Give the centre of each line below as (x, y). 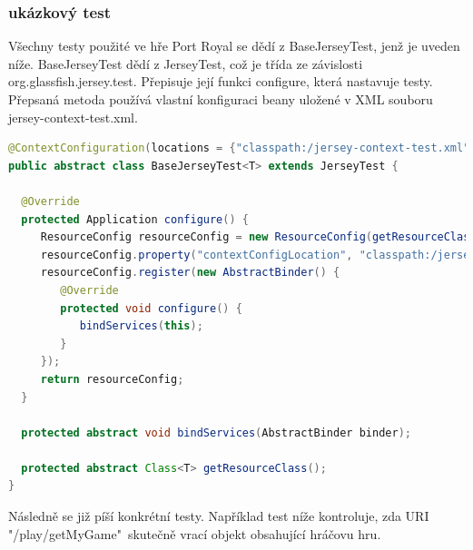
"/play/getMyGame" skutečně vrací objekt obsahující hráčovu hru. (195, 533)
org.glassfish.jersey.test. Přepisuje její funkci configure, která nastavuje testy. (221, 81)
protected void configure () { (151, 308)
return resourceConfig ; (112, 379)
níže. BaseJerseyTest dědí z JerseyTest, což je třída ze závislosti (186, 63)
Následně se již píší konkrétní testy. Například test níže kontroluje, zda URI (219, 516)
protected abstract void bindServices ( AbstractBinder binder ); (216, 432)
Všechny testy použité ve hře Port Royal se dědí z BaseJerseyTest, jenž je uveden (234, 46)
